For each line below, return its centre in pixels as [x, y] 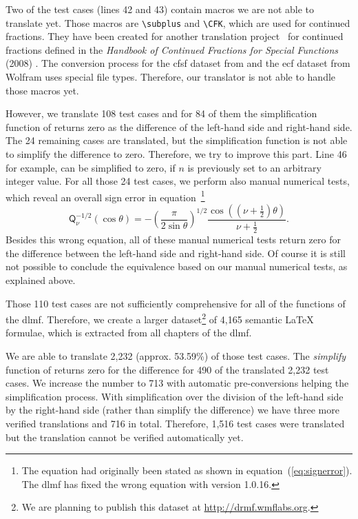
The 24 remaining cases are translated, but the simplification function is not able [177, 140]
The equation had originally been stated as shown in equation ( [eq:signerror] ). [187, 470]
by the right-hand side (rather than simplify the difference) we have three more [172, 410]
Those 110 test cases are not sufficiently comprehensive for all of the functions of [176, 303]
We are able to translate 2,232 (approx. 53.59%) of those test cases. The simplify [176, 356]
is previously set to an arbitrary [254, 167]
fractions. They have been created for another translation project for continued [175, 36]
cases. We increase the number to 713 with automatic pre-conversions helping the [177, 383]
